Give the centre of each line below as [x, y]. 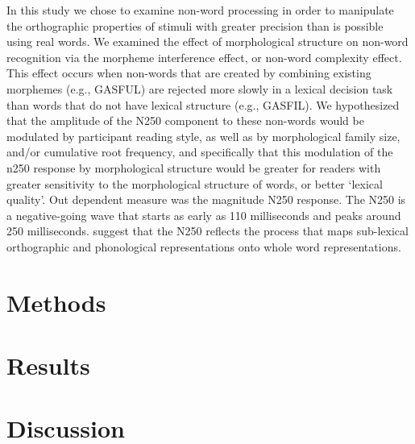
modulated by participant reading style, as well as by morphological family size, [203, 136]
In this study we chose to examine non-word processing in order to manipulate [200, 10]
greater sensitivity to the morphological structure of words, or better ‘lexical [195, 183]
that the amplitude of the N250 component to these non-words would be [185, 120]
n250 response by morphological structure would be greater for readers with [194, 167]
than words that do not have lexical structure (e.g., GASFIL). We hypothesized [203, 104]
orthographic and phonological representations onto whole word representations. [204, 246]
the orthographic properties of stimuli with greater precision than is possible [195, 25]
